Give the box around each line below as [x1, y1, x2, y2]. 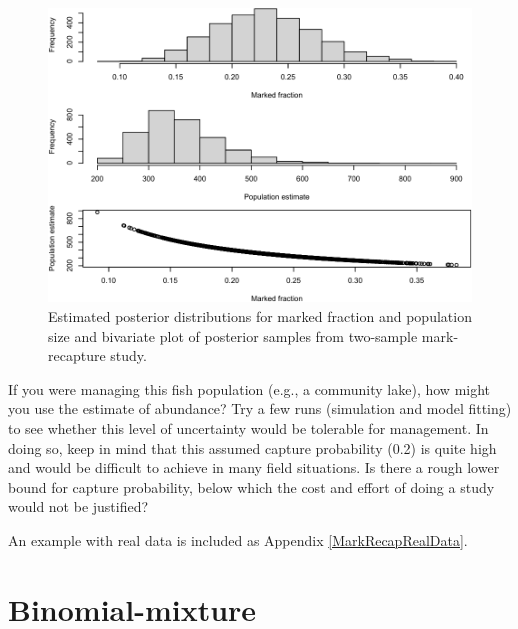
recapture [48, 345, 106, 366]
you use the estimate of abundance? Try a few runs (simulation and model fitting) [8, 398, 512, 419]
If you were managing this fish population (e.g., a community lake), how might [8, 378, 491, 399]
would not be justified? [8, 496, 149, 517]
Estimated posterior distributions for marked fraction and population [48, 306, 472, 327]
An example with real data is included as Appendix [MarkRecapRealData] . [8, 529, 468, 550]
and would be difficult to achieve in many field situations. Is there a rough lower [8, 457, 500, 478]
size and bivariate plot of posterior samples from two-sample [48, 325, 418, 346]
